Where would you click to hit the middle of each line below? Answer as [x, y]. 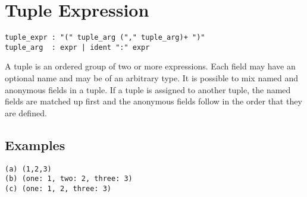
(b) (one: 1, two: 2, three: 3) [69, 179]
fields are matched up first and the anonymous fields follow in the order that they [153, 101]
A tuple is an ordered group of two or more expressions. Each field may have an [150, 66]
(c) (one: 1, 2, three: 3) [58, 188]
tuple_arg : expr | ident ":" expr [77, 47]
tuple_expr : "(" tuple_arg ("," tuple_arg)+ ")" [105, 38]
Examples [35, 144]
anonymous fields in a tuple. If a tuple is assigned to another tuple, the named [148, 89]
